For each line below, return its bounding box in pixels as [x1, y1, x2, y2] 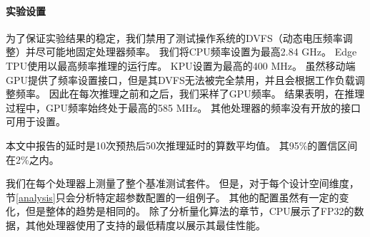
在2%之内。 [6, 152, 59, 167]
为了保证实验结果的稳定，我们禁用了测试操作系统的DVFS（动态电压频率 [6, 30, 343, 45]
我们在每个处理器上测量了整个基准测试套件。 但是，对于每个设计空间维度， [6, 176, 359, 191]
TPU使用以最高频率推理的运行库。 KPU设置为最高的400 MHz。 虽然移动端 [6, 58, 356, 73]
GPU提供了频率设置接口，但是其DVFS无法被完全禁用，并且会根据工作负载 [6, 72, 355, 87]
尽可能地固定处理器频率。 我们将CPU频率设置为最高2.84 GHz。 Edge [35, 44, 357, 59]
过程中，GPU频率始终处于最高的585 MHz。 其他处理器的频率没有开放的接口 [6, 100, 361, 115]
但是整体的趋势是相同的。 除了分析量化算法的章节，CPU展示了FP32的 [25, 204, 354, 218]
